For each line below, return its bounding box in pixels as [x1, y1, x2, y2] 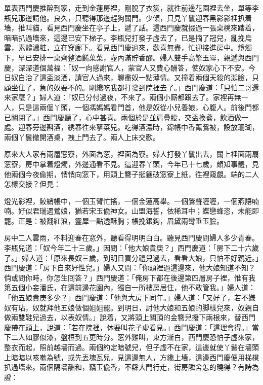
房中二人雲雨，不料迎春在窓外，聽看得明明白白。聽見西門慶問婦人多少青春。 [4, 232, 259, 243]
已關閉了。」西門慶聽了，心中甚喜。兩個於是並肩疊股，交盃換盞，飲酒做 [4, 112, 241, 122]
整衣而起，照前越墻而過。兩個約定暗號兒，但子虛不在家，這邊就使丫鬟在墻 [4, 342, 252, 352]
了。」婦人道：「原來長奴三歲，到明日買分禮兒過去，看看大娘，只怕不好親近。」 [4, 252, 259, 263]
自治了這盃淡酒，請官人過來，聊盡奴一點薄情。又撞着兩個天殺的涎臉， [18, 72, 252, 83]
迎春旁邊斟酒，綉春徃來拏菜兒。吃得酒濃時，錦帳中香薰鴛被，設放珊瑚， [18, 122, 259, 132]
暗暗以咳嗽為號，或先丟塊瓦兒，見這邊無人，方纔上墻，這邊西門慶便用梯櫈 [11, 352, 259, 362]
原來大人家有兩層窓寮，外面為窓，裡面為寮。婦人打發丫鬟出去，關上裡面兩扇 [4, 149, 259, 159]
